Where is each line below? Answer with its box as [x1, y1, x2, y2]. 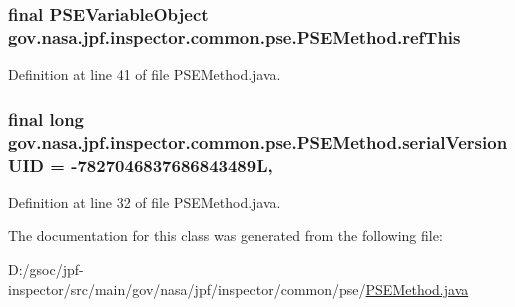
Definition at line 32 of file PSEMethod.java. [8, 191, 281, 212]
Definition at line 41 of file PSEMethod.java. [8, 64, 281, 85]
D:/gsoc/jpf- [8, 258, 84, 279]
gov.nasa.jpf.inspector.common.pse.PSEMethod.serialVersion [8, 129, 508, 154]
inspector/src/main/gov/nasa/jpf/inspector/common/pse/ [8, 278, 366, 299]
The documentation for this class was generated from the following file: [8, 225, 443, 246]
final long [8, 106, 85, 131]
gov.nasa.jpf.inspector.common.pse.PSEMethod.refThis [8, 24, 461, 49]
